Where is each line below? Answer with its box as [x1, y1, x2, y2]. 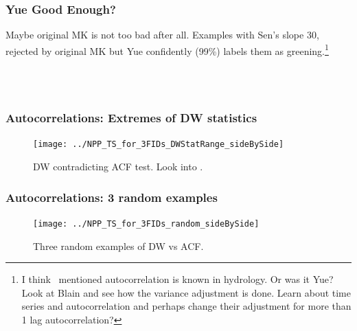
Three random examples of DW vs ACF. [33, 238, 204, 253]
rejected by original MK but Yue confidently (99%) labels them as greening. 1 [5, 41, 329, 58]
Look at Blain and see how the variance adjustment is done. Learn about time [21, 285, 352, 299]
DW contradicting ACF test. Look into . [33, 159, 203, 174]
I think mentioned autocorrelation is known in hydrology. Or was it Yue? [21, 272, 334, 286]
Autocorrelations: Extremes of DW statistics [5, 109, 257, 126]
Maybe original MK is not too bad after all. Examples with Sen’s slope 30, [5, 27, 319, 42]
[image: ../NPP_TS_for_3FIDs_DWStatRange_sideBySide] [33, 139, 284, 150]
